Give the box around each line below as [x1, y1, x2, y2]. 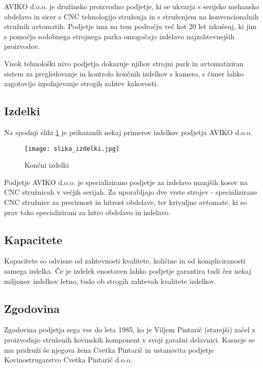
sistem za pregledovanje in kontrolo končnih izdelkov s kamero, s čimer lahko [4, 68, 244, 78]
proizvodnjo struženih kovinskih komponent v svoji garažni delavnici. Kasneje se [4, 334, 255, 345]
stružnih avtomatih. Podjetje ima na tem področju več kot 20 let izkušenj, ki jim [4, 21, 257, 32]
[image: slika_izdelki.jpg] [24, 145, 120, 152]
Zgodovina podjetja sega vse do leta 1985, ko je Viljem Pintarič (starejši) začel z [4, 324, 255, 335]
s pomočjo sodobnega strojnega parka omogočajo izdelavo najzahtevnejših [4, 31, 235, 41]
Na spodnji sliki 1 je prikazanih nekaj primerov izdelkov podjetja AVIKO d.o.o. [4, 126, 252, 137]
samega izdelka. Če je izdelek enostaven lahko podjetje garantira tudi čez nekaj [4, 265, 251, 276]
